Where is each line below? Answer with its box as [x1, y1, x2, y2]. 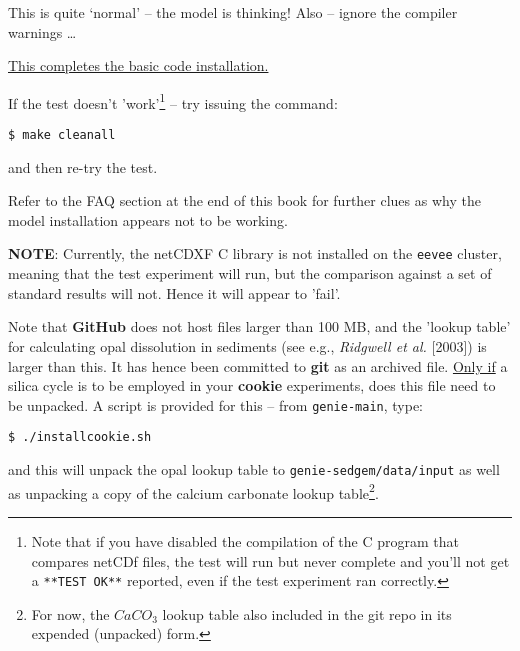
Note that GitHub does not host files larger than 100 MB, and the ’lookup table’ [8, 316, 511, 337]
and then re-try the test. [8, 156, 158, 177]
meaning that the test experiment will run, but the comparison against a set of [8, 263, 492, 284]
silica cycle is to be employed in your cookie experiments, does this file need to [8, 375, 496, 396]
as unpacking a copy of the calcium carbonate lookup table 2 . [8, 479, 379, 503]
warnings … [8, 21, 77, 42]
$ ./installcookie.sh [8, 430, 152, 445]
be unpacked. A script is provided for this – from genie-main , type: [8, 394, 424, 415]
